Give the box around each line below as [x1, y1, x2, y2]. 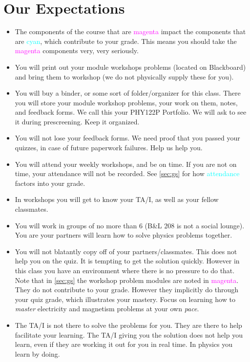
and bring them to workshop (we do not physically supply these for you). [15, 71, 234, 81]
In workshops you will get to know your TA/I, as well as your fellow [15, 194, 219, 204]
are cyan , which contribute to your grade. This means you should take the [15, 36, 237, 46]
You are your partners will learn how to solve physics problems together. [15, 230, 232, 240]
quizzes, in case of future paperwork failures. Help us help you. [15, 142, 203, 153]
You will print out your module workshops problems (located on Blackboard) [15, 61, 246, 72]
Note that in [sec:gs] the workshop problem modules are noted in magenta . [15, 275, 239, 285]
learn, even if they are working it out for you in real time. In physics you [15, 339, 233, 349]
